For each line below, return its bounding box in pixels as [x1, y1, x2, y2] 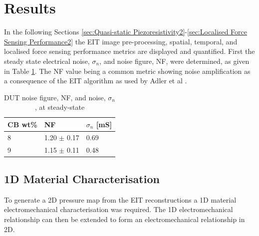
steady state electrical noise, [4, 55, 90, 66]
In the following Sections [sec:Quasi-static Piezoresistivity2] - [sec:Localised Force [4, 26, 247, 37]
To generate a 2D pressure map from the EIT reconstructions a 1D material [4, 194, 237, 205]
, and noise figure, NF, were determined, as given [99, 55, 250, 66]
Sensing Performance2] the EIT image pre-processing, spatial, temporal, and [4, 36, 238, 46]
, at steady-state [34, 102, 85, 112]
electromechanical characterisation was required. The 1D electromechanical [4, 204, 233, 215]
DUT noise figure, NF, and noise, [4, 92, 106, 102]
